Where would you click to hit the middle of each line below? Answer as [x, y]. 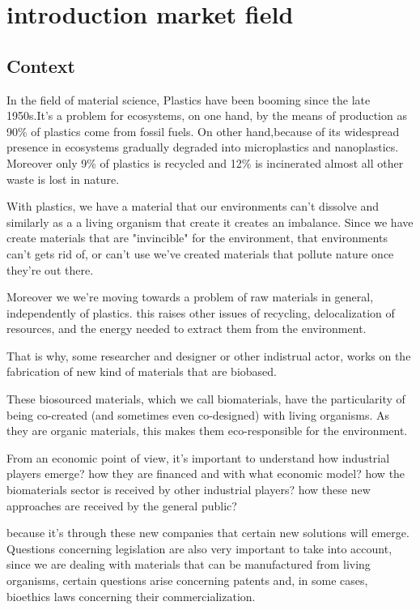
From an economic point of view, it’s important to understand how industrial [198, 457]
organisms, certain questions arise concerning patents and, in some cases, [187, 580]
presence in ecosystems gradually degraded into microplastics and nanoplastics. [203, 147]
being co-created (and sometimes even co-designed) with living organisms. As [198, 414]
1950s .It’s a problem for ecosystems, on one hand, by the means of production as [207, 115]
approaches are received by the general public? [122, 505]
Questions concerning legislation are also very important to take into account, [199, 548]
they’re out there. [50, 269]
